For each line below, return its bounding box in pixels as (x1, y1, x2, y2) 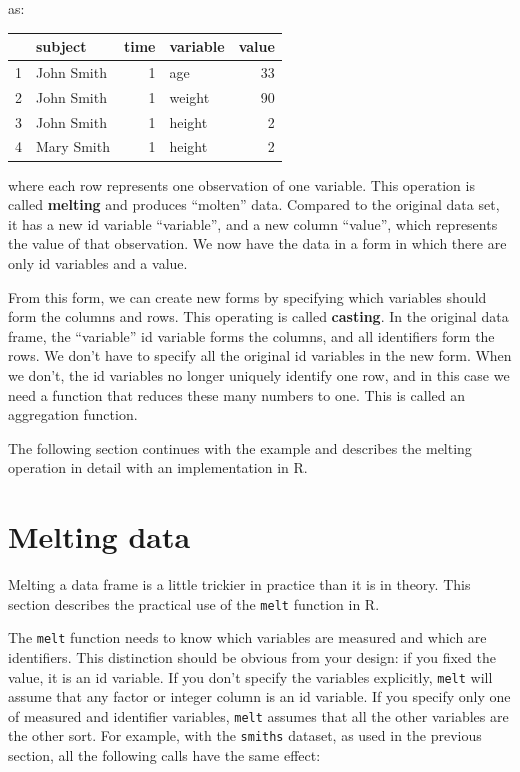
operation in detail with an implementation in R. (8, 457, 308, 478)
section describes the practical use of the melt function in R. (8, 593, 380, 614)
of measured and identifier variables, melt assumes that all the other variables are (8, 705, 509, 726)
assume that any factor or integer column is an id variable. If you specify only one (8, 686, 511, 707)
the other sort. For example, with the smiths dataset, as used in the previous (8, 725, 482, 746)
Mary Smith (36, 136, 110, 157)
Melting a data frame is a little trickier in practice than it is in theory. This (8, 574, 471, 594)
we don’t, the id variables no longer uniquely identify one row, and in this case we (8, 364, 510, 385)
